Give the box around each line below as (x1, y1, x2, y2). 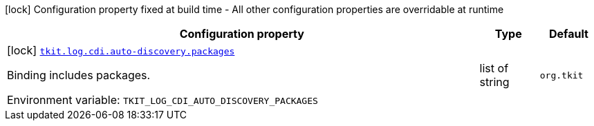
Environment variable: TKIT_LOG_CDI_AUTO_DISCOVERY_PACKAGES (7, 93, 318, 107)
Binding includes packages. (7, 68, 151, 82)
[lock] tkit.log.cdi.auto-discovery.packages (7, 43, 235, 57)
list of (479, 61, 509, 75)
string (479, 75, 510, 89)
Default (548, 27, 588, 41)
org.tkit (539, 70, 584, 81)
